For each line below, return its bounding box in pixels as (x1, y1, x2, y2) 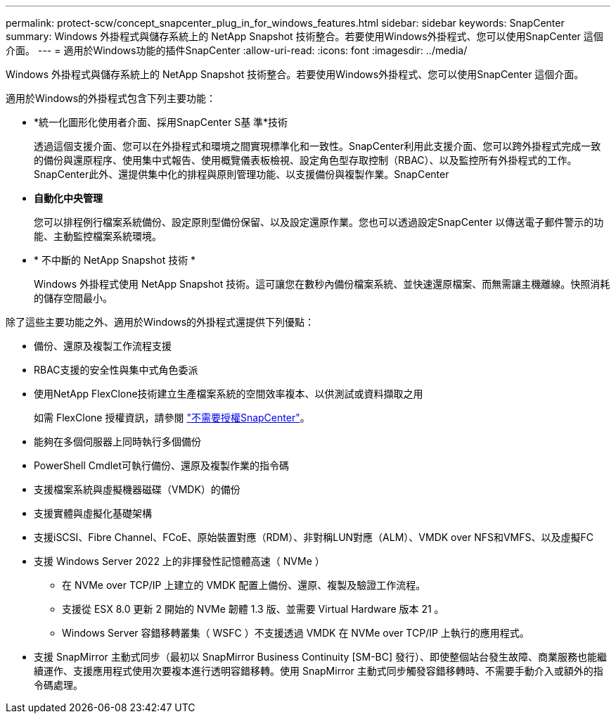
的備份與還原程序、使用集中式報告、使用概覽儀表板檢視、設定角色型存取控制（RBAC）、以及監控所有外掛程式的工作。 (34, 154, 577, 166)
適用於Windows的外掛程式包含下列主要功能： (6, 92, 217, 104)
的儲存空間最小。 (34, 292, 113, 304)
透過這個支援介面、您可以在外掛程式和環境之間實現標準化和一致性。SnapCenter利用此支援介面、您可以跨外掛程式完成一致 (34, 140, 601, 152)
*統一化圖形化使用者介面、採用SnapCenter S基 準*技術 (34, 116, 288, 128)
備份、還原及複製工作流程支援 (34, 340, 172, 352)
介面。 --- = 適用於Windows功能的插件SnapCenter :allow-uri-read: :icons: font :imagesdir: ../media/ (6, 44, 468, 56)
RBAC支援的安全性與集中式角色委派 (34, 364, 198, 376)
